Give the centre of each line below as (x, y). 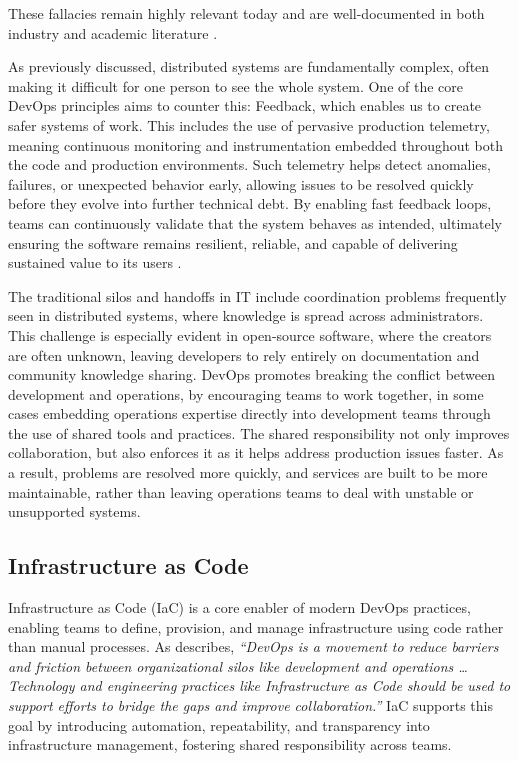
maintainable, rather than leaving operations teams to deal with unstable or (241, 491)
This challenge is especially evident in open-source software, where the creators (250, 334)
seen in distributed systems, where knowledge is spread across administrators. (246, 315)
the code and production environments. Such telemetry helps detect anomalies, (249, 164)
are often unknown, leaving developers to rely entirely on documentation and (244, 354)
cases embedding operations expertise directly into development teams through (249, 413)
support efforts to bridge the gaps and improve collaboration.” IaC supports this (250, 705)
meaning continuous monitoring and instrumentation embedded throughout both (256, 144)
